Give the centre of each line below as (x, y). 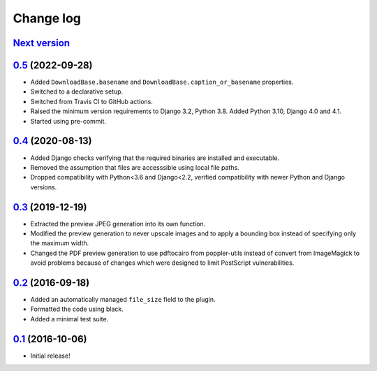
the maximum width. (60, 243)
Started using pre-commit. (68, 121)
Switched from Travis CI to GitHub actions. (92, 101)
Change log (47, 18)
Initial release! (50, 356)
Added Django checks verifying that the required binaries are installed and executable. (155, 158)
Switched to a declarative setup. (77, 92)
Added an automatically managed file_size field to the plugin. (123, 300)
